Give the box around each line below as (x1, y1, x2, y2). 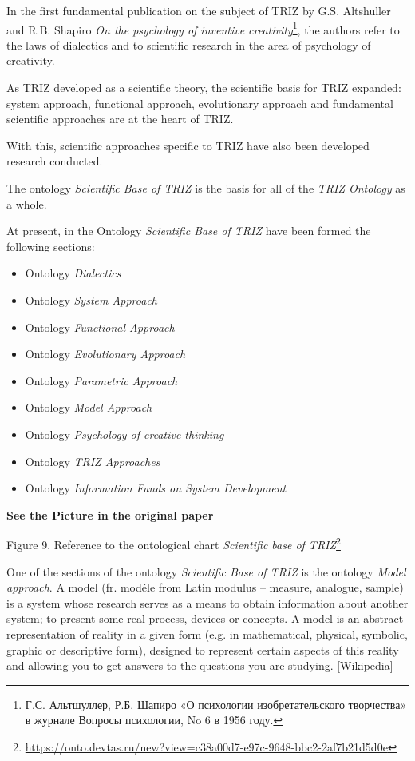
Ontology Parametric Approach (25, 372, 178, 388)
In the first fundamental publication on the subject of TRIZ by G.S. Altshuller (6, 2, 391, 18)
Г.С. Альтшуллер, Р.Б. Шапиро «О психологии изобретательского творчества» (25, 695, 407, 712)
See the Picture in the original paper (6, 506, 214, 523)
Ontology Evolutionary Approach (25, 345, 186, 362)
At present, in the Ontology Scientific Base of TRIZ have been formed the (6, 222, 371, 239)
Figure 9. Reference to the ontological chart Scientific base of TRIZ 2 (6, 534, 341, 552)
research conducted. (6, 153, 103, 169)
